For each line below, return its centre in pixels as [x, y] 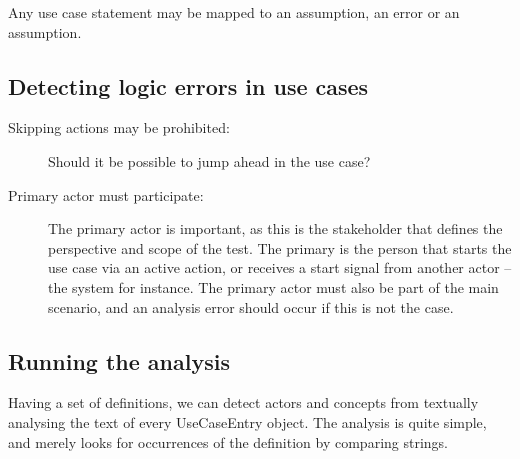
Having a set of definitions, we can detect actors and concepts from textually [243, 402]
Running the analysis [119, 360]
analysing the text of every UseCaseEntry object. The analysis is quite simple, [247, 421]
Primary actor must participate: [106, 194]
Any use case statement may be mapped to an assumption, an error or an [234, 12]
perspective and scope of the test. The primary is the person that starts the [280, 247]
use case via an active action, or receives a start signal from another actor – [280, 267]
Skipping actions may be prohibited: [119, 127]
